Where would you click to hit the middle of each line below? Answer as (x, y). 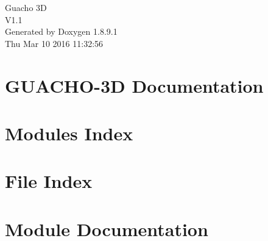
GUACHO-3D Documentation (134, 85)
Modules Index (69, 133)
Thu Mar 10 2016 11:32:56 (54, 43)
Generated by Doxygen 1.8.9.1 (61, 31)
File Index (49, 181)
